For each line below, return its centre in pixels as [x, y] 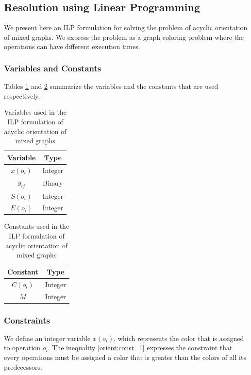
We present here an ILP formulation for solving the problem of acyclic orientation [126, 27]
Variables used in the [35, 112]
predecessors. [23, 366]
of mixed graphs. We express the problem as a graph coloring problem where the [124, 37]
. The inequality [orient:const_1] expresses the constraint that [140, 348]
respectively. [22, 95]
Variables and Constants [53, 68]
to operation [22, 348]
